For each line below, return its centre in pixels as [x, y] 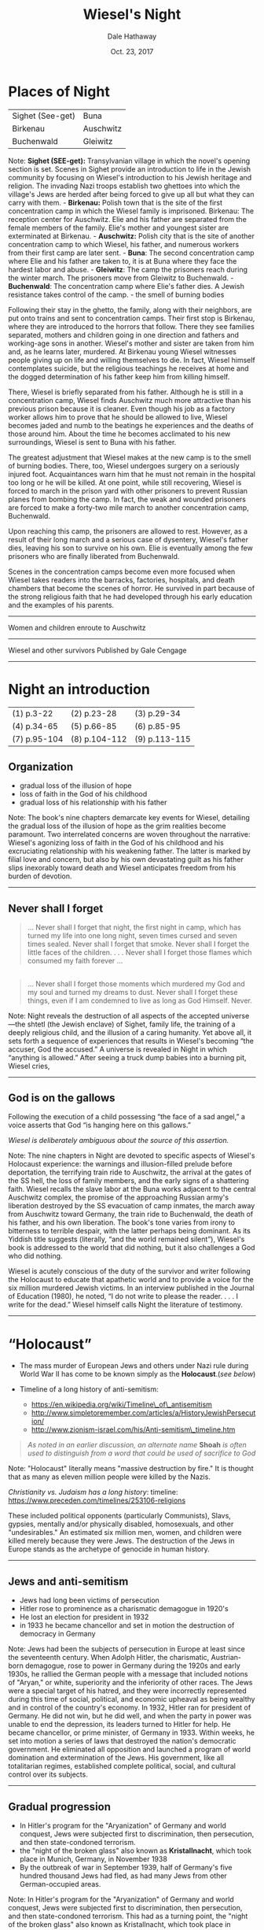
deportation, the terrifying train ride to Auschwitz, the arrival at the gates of [130, 1172]
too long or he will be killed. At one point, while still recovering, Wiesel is [125, 482]
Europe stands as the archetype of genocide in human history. [109, 1549]
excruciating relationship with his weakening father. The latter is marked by [130, 851]
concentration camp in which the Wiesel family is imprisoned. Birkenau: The [131, 211]
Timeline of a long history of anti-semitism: [89, 1389]
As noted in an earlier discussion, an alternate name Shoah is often [137, 1445]
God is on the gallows [62, 1098]
